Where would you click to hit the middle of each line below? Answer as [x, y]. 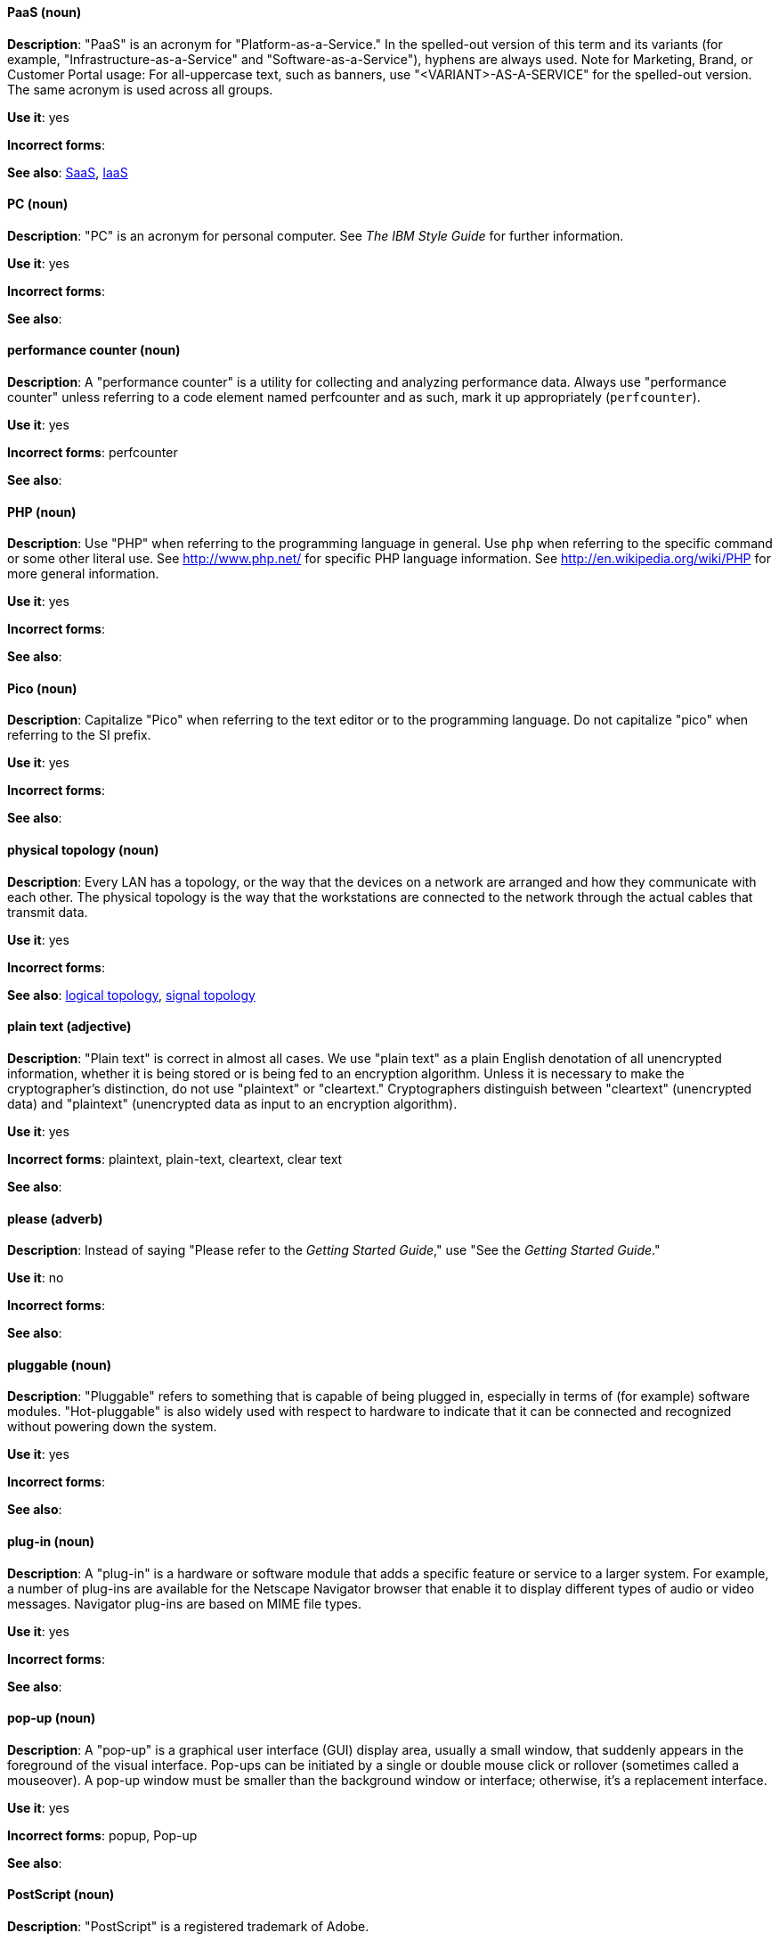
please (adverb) [55, 1218]
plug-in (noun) [51, 1541]
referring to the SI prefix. [79, 735]
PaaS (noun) [45, 12]
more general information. [83, 574]
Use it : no [36, 1278]
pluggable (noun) [59, 1364]
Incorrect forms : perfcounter [93, 453]
